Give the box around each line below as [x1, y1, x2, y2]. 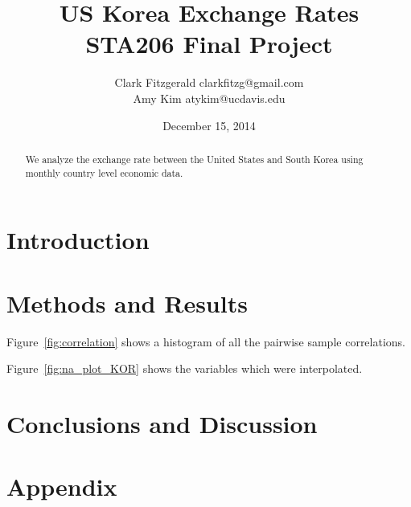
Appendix [6, 470, 117, 503]
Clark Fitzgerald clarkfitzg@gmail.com [114, 74, 304, 91]
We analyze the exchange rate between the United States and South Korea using [25, 152, 364, 166]
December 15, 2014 [162, 117, 256, 133]
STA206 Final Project [85, 27, 333, 60]
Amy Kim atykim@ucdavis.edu [133, 89, 286, 106]
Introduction [6, 223, 150, 256]
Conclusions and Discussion [6, 407, 318, 440]
